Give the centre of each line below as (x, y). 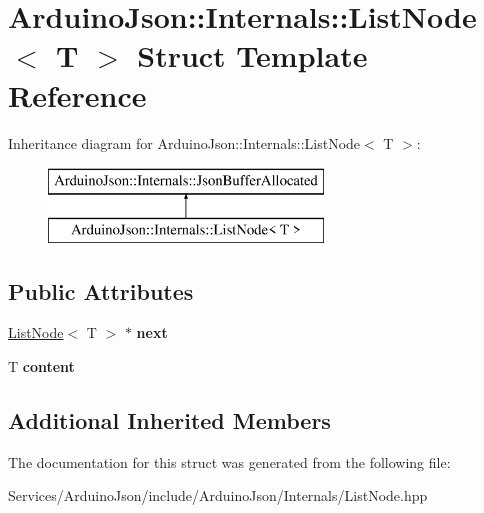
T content (41, 366)
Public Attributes (101, 290)
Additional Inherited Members (169, 420)
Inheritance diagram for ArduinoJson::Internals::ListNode (184, 142)
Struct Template (252, 55)
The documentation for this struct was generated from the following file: (229, 461)
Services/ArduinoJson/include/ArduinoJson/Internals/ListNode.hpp (218, 495)
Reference (77, 94)
